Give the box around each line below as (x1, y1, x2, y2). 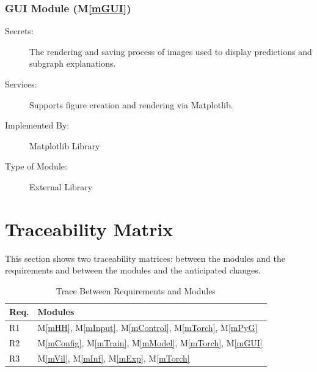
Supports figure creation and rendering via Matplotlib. (29, 98, 233, 111)
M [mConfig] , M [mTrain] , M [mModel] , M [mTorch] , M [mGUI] (37, 337, 263, 349)
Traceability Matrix (5, 216, 173, 241)
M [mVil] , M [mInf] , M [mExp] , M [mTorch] (37, 352, 190, 364)
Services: (5, 78, 37, 90)
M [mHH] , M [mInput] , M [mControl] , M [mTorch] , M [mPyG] (37, 321, 258, 334)
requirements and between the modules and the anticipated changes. (5, 264, 261, 277)
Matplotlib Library (29, 139, 100, 152)
